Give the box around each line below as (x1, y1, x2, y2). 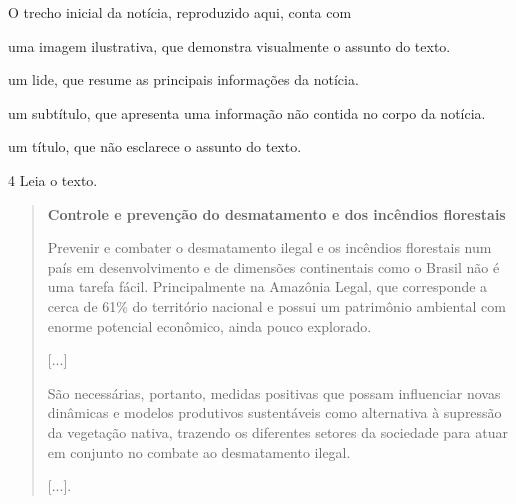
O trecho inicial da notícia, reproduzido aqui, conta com (8, 2, 352, 22)
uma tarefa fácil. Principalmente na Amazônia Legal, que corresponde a (47, 276, 488, 297)
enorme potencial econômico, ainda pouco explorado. (47, 315, 372, 336)
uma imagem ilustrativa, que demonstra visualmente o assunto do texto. (8, 35, 451, 56)
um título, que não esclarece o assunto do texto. (8, 136, 302, 157)
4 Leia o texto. (8, 169, 98, 190)
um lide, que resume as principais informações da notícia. (8, 69, 359, 90)
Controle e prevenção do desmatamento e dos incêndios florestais (47, 203, 506, 224)
